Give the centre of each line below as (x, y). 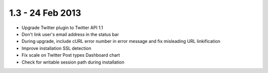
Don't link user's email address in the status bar (70, 34)
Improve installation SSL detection (57, 48)
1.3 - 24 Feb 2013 (45, 13)
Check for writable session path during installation (73, 62)
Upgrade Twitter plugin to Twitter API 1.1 (62, 28)
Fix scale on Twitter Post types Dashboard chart (71, 55)
